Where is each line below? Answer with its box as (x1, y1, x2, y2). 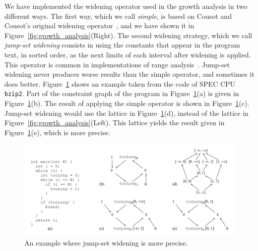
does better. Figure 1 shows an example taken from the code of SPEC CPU (4, 78, 236, 89)
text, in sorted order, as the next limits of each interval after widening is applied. (4, 49, 251, 59)
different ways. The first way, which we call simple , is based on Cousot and (4, 10, 232, 21)
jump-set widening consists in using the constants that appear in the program (4, 40, 240, 50)
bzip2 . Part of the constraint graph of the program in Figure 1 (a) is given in (4, 88, 239, 99)
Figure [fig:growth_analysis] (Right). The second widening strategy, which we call (4, 30, 253, 40)
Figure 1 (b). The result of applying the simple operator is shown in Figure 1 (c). (4, 98, 250, 108)
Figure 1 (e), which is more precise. (4, 127, 111, 137)
